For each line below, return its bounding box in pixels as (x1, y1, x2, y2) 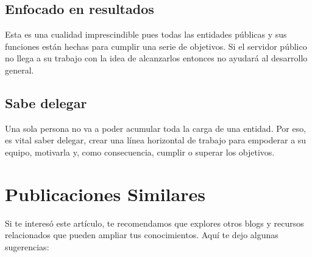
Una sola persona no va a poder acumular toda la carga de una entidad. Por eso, (5, 122, 307, 134)
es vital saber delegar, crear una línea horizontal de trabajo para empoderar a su (5, 134, 307, 146)
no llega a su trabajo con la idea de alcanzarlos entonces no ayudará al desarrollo (5, 52, 308, 64)
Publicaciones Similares (5, 181, 205, 206)
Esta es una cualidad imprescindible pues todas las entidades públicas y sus (5, 28, 287, 41)
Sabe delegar (5, 93, 87, 112)
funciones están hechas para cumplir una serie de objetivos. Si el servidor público (5, 39, 307, 52)
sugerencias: (5, 240, 49, 253)
